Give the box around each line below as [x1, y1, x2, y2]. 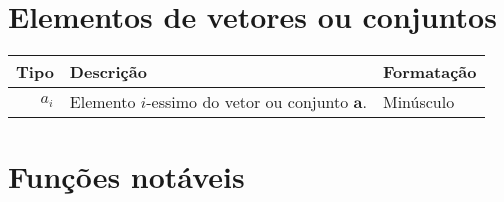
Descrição [69, 60, 147, 84]
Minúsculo [382, 90, 455, 114]
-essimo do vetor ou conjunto [146, 90, 349, 114]
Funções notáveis [8, 156, 245, 197]
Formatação [382, 60, 477, 84]
